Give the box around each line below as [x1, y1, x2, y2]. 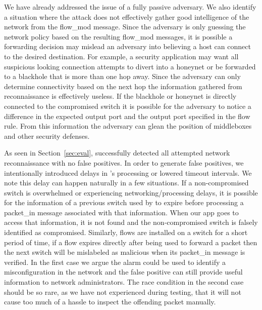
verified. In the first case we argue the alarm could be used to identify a [4, 256, 226, 267]
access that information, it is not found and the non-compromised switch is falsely [4, 217, 258, 227]
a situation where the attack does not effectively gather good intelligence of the [4, 11, 249, 22]
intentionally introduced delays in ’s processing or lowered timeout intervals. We [4, 167, 252, 178]
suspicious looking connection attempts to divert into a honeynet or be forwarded [4, 61, 256, 71]
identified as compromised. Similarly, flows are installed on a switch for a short [4, 227, 248, 238]
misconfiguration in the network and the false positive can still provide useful [4, 266, 243, 277]
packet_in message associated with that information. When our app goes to [4, 207, 239, 217]
